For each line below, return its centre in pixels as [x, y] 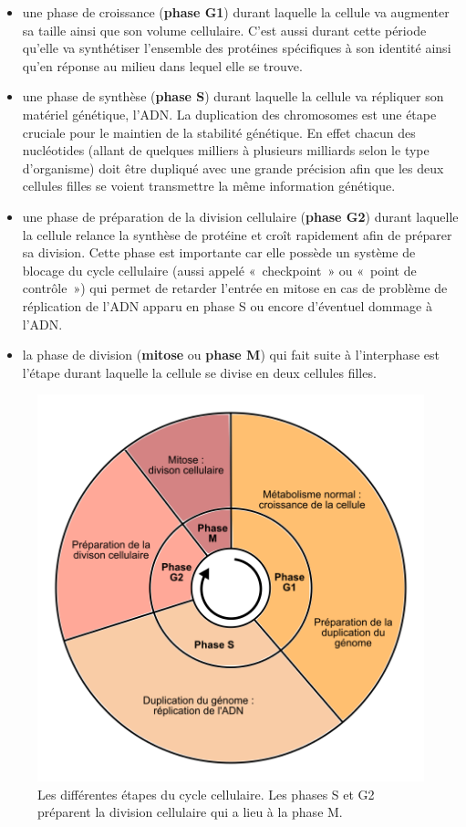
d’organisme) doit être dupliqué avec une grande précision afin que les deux [233, 167]
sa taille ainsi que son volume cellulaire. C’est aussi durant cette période [224, 30]
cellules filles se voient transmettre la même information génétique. [209, 186]
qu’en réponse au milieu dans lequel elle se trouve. [162, 65]
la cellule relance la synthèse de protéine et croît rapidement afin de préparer [237, 234]
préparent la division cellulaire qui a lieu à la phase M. [190, 812]
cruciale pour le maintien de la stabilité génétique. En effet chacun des [219, 132]
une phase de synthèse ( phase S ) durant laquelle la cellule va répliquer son [233, 96]
